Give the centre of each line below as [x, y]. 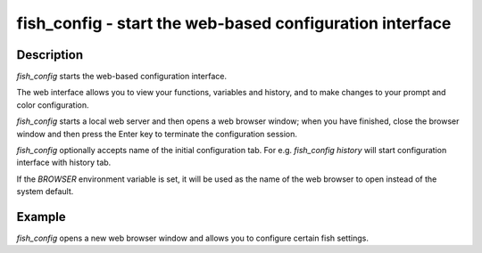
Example [41, 217]
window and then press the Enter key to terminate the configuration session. [157, 134]
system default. [45, 192]
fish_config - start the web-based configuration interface [234, 23]
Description [50, 55]
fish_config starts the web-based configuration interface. [122, 77]
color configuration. [53, 105]
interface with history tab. [64, 163]
